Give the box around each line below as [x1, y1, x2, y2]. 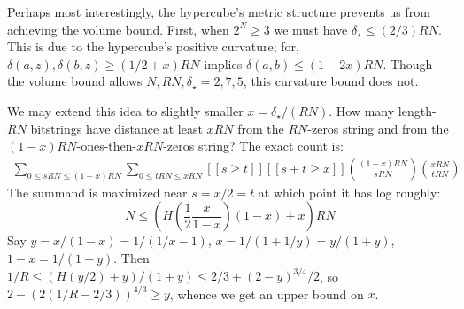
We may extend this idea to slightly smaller [7, 101, 244, 120]
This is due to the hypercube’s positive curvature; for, [7, 37, 299, 56]
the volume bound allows [7, 72, 143, 90]
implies [204, 54, 243, 73]
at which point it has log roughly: [258, 182, 441, 201]
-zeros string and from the [307, 119, 449, 137]
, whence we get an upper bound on [169, 284, 364, 303]
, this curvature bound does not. [243, 72, 419, 90]
